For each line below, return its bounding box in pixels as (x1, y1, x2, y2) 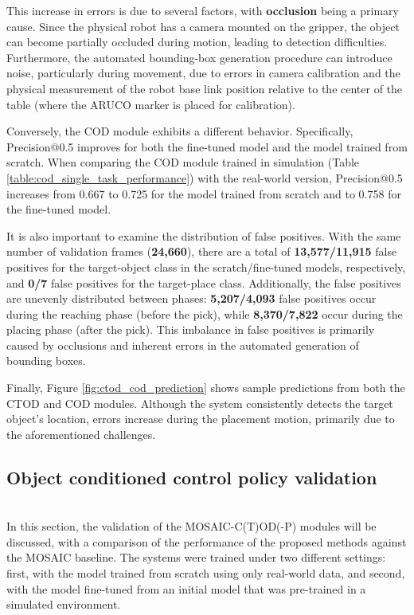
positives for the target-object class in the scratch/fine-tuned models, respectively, (6, 258, 406, 275)
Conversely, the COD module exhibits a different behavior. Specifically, (6, 123, 353, 139)
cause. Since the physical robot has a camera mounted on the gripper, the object (6, 18, 400, 34)
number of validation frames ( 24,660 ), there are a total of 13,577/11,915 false (6, 243, 397, 260)
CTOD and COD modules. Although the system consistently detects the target (6, 394, 393, 411)
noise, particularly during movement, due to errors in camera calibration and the (6, 65, 400, 81)
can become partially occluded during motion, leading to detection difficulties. (6, 33, 388, 50)
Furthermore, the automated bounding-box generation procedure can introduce (6, 49, 393, 65)
